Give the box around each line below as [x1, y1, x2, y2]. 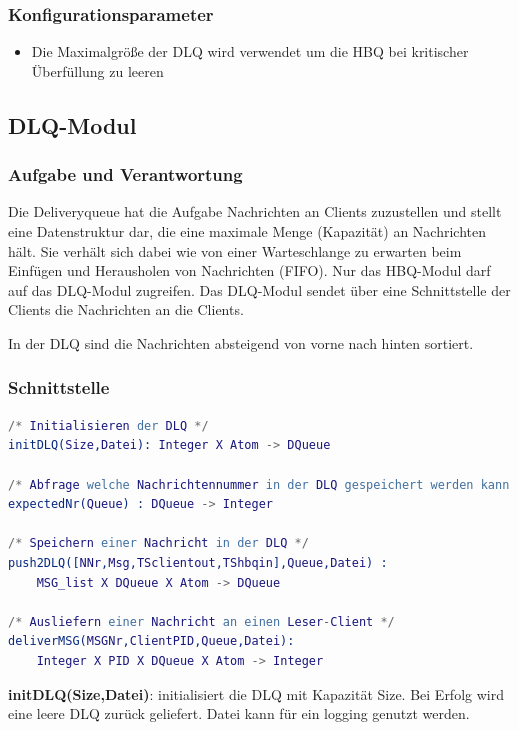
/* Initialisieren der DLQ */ [8, 418, 209, 433]
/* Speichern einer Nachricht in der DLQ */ [8, 536, 309, 551]
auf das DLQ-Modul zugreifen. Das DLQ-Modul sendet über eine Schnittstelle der [8, 279, 511, 300]
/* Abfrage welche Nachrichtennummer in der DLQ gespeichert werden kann [8, 477, 510, 492]
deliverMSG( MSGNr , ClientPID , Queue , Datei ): [8, 634, 295, 649]
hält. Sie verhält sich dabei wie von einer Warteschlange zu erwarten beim [8, 240, 462, 261]
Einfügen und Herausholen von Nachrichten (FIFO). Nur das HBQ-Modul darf [8, 260, 491, 281]
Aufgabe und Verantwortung [8, 162, 243, 187]
